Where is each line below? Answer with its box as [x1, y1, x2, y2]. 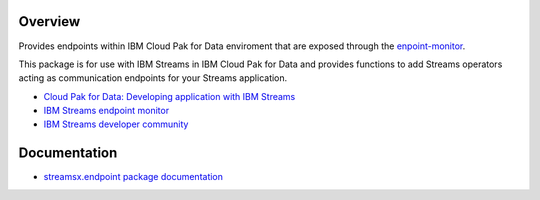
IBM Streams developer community [43, 118, 189, 130]
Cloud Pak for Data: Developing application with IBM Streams [43, 90, 296, 102]
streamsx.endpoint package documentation [43, 171, 224, 183]
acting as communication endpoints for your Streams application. [18, 72, 288, 84]
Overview [18, 13, 81, 30]
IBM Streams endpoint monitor [43, 105, 170, 117]
